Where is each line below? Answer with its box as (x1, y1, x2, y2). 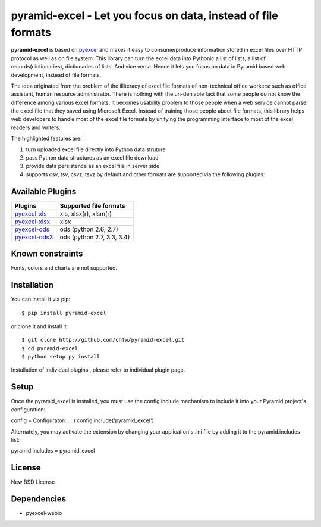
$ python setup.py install (21, 353, 100, 360)
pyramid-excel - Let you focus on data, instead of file (11, 9, 279, 22)
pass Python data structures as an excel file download (26, 154, 159, 161)
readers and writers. (11, 124, 61, 131)
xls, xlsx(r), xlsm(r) (59, 209, 112, 217)
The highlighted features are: (11, 135, 83, 142)
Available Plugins (11, 186, 77, 197)
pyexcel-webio (26, 510, 62, 517)
